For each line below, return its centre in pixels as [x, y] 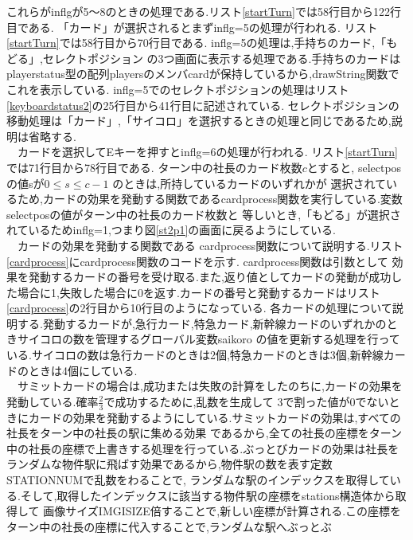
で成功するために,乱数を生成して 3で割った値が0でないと [252, 401]
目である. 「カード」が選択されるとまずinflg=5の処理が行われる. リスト [192, 27]
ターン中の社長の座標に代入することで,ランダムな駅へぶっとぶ [169, 526]
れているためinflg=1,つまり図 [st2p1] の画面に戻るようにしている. [171, 230]
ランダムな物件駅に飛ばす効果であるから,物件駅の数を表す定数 [169, 464]
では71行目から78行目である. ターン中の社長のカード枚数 [154, 167]
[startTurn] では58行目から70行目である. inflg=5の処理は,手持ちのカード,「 [197, 43]
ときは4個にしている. [83, 370]
